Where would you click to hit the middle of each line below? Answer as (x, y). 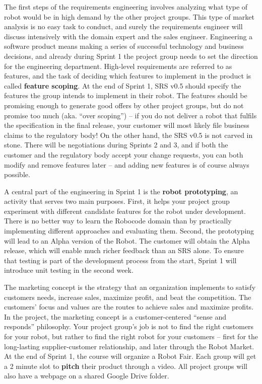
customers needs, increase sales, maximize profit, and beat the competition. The (128, 297)
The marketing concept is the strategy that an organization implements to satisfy (130, 287)
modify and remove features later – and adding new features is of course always (127, 164)
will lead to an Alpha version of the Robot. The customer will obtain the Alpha (127, 240)
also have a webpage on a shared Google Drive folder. (87, 376)
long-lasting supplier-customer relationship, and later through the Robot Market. (129, 346)
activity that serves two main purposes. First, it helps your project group (117, 201)
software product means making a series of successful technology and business (124, 46)
